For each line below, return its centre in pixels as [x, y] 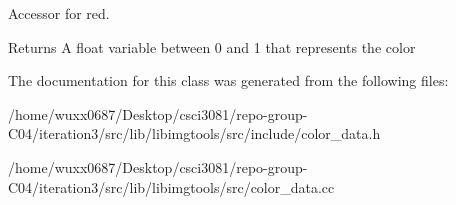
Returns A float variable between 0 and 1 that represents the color [212, 46]
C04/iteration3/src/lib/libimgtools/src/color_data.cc [171, 186]
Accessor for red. [59, 13]
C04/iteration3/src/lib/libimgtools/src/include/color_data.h [194, 133]
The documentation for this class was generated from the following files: [228, 80]
